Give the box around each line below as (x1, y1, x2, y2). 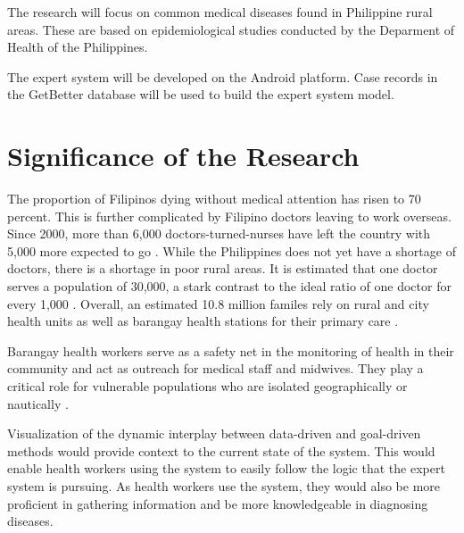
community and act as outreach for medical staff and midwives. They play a (7, 359, 424, 378)
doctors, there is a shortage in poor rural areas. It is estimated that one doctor (7, 259, 438, 278)
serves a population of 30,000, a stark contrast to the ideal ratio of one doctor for (7, 277, 452, 296)
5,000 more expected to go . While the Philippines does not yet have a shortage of (7, 241, 456, 260)
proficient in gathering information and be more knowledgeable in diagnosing (7, 494, 428, 512)
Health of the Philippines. (7, 37, 148, 56)
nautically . (7, 394, 69, 412)
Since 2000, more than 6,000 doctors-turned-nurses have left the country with (7, 224, 431, 243)
